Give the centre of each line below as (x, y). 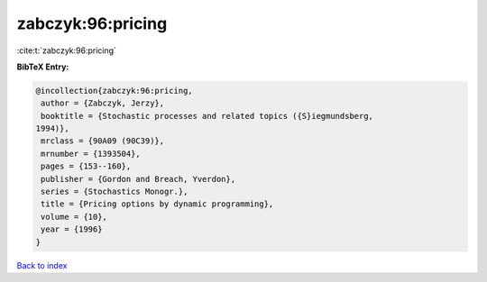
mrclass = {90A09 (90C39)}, (103, 141)
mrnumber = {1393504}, (91, 154)
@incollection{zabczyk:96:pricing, (114, 91)
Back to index (42, 265)
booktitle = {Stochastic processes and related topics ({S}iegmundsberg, (207, 116)
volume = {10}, (74, 217)
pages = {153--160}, (86, 166)
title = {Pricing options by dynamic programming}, (157, 204)
